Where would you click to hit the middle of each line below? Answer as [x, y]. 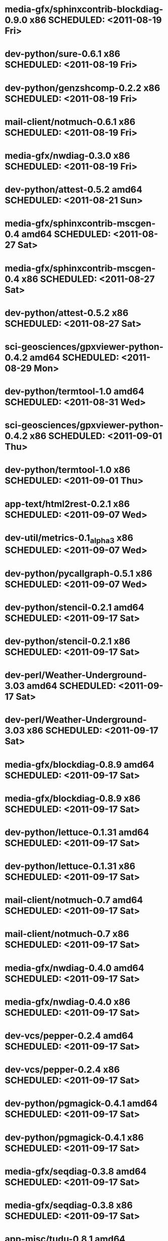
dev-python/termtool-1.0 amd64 [74, 391]
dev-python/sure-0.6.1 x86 [63, 54]
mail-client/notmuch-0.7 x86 [67, 934]
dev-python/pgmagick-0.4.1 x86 [74, 1137]
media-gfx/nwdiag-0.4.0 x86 [68, 1002]
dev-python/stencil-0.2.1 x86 [68, 641]
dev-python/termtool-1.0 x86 [68, 470]
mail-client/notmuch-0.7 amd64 [74, 900]
